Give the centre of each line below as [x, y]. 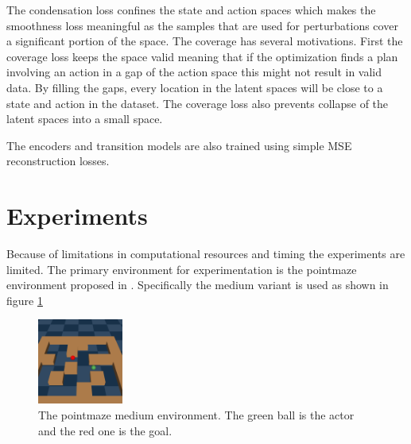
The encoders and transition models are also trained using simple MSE [179, 145]
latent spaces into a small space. [85, 119]
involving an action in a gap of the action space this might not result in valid [194, 72]
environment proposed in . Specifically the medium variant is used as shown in [198, 285]
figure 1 [25, 300]
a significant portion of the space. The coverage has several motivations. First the [205, 41]
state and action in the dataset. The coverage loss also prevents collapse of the [198, 103]
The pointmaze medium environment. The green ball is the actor [196, 415]
